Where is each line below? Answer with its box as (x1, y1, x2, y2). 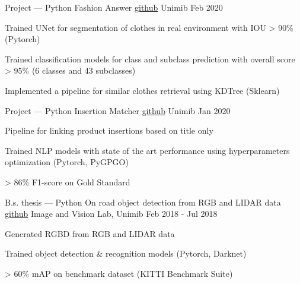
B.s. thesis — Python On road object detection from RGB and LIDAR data (5, 195, 281, 208)
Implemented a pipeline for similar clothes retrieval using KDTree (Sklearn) (5, 84, 280, 96)
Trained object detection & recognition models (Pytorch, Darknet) (5, 247, 247, 260)
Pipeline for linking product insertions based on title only (5, 124, 213, 137)
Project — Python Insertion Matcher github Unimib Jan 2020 (5, 104, 231, 116)
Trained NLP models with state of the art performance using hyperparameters (5, 144, 290, 156)
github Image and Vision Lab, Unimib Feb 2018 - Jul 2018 (5, 207, 218, 220)
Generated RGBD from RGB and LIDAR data (5, 227, 175, 239)
